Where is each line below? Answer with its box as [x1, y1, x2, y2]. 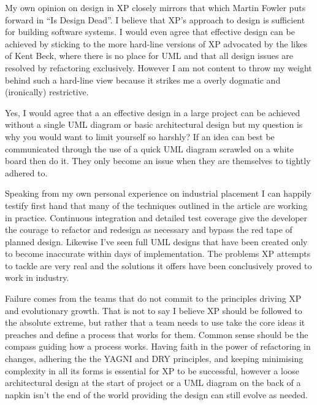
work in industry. [5, 271, 69, 284]
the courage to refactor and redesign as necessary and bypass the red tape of [5, 223, 292, 236]
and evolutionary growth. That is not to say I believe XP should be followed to [5, 304, 302, 317]
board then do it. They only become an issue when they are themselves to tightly [5, 154, 311, 167]
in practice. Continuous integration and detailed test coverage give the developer [5, 211, 308, 224]
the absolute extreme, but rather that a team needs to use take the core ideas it [5, 316, 305, 329]
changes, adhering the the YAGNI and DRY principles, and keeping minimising [5, 352, 304, 365]
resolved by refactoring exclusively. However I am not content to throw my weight [5, 61, 312, 74]
